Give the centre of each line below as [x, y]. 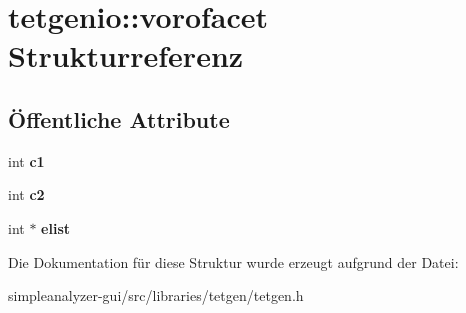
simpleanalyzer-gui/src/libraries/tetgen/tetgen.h [156, 295]
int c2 [26, 194]
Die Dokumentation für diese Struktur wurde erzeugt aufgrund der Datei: [233, 261]
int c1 [26, 160]
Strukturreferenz [126, 55]
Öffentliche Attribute [119, 118]
